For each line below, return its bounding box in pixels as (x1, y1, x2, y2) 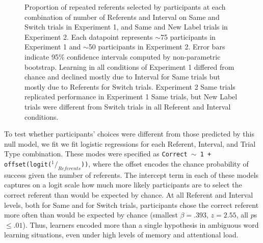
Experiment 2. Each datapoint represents (24, 31, 153, 42)
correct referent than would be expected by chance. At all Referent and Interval (4, 189, 253, 200)
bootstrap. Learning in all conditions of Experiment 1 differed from (24, 61, 234, 72)
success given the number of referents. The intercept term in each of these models (4, 169, 259, 180)
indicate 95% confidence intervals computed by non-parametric (24, 51, 221, 62)
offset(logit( (4, 160, 52, 168)
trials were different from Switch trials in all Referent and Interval (24, 101, 231, 112)
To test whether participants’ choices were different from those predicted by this (4, 128, 254, 139)
